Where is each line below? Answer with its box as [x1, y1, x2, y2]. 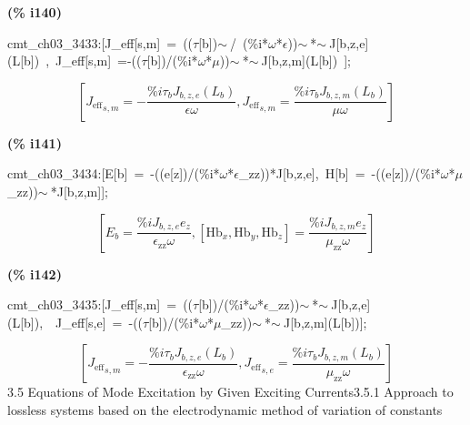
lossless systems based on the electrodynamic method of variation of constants [7, 400, 443, 419]
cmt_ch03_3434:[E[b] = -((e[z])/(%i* [7, 164, 220, 183]
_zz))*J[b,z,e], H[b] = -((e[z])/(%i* [238, 164, 441, 183]
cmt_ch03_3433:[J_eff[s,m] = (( [7, 33, 194, 52]
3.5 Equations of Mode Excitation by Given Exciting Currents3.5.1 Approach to [7, 382, 454, 401]
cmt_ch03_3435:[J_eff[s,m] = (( [7, 295, 194, 314]
